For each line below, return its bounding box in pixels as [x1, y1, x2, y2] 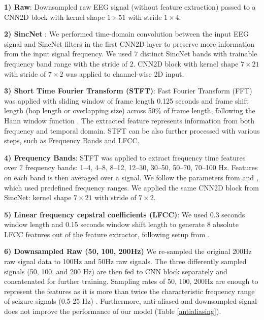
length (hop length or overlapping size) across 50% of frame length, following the [4, 105, 255, 116]
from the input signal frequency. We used [4, 48, 132, 59]
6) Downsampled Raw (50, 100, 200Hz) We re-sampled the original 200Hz [4, 246, 252, 257]
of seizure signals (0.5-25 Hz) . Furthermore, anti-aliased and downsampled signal [4, 296, 257, 306]
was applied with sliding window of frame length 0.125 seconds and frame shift [4, 95, 249, 106]
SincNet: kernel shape [4, 192, 72, 203]
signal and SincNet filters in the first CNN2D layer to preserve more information [4, 38, 255, 49]
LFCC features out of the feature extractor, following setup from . [4, 229, 210, 239]
